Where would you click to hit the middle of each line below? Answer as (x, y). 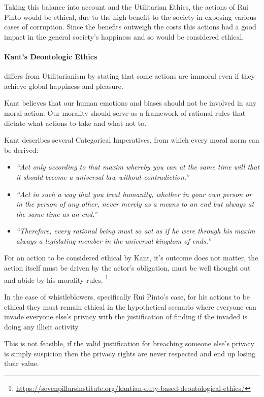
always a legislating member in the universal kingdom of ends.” (113, 240)
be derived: (21, 150)
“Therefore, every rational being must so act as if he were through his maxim (136, 231)
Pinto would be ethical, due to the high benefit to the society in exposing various (130, 16)
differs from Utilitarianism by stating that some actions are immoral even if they (130, 76)
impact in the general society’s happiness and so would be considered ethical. (124, 36)
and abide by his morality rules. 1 (56, 279)
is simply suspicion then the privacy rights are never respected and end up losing (130, 353)
